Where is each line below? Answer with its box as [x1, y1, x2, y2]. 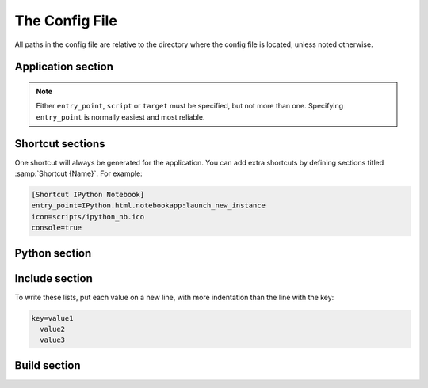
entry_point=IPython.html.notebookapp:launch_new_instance [31, 201, 266, 210]
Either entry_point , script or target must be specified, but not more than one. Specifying [36, 101, 344, 111]
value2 [40, 325, 66, 334]
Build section [14, 359, 81, 372]
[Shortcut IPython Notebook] [31, 190, 145, 200]
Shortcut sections [14, 137, 105, 150]
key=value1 [31, 314, 74, 322]
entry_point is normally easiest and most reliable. [36, 112, 205, 122]
